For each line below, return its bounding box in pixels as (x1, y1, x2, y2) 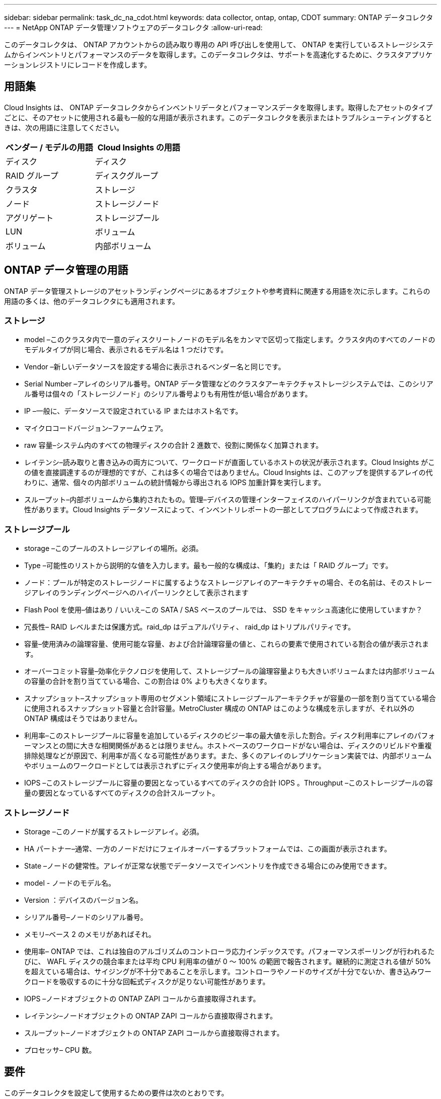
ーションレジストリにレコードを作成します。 (4, 60, 152, 69)
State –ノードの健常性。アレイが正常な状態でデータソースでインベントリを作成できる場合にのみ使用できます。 (24, 861, 391, 870)
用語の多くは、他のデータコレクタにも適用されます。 (4, 296, 180, 305)
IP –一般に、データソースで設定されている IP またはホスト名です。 (24, 407, 243, 416)
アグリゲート (6, 212, 54, 223)
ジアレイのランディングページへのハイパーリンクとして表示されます (24, 588, 249, 597)
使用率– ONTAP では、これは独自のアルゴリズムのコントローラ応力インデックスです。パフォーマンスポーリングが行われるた (24, 947, 435, 956)
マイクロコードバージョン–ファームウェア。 (24, 424, 168, 433)
